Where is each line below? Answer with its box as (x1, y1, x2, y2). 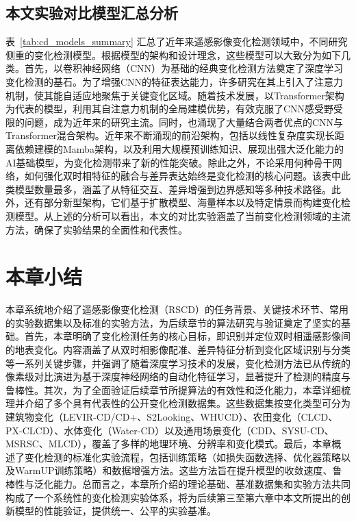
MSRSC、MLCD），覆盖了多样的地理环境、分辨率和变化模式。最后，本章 (5, 436, 332, 451)
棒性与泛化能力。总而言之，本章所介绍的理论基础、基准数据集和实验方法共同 (5, 476, 351, 490)
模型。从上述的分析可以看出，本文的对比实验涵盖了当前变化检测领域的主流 (14, 208, 351, 223)
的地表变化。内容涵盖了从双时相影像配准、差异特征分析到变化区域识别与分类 (5, 343, 351, 357)
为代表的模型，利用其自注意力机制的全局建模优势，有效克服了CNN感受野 (5, 101, 334, 116)
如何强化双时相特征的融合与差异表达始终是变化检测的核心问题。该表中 (24, 169, 341, 183)
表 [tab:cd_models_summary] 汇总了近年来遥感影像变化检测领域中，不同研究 (5, 34, 348, 49)
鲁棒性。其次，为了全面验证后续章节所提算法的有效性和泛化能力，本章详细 (5, 382, 341, 397)
